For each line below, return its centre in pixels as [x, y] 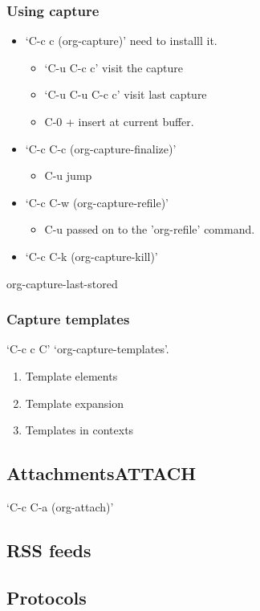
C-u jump [68, 175]
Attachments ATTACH [102, 473]
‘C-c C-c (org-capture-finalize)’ [101, 148]
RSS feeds [49, 550]
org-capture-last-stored [62, 283]
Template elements [71, 375]
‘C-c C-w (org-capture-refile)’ [97, 202]
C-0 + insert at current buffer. [119, 121]
